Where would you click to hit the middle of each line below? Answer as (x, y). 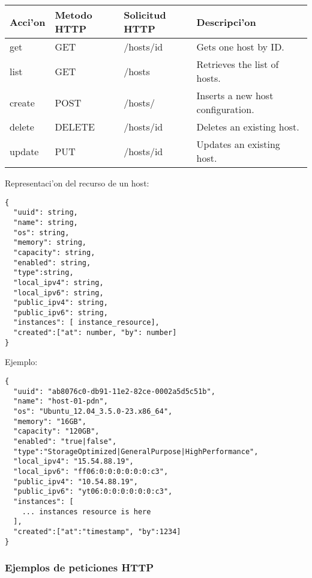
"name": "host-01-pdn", (61, 401)
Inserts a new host (235, 95)
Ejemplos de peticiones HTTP (79, 567)
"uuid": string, (46, 213)
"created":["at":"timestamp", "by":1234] (97, 531)
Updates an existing (238, 144)
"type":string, (43, 273)
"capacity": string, (54, 252)
